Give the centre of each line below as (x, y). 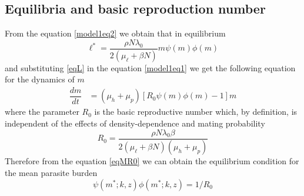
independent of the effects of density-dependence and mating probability (135, 123)
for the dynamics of (40, 79)
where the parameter (42, 112)
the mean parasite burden (51, 173)
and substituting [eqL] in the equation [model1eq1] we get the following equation (150, 67)
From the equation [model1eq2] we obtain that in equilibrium (115, 33)
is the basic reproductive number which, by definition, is (196, 112)
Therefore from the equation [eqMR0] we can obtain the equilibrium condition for (152, 161)
